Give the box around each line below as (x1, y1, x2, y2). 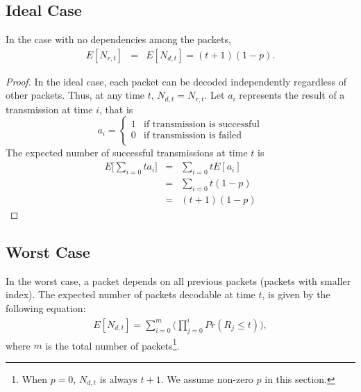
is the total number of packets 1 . (45, 336, 180, 352)
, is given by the (262, 287, 330, 302)
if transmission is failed (144, 130, 242, 140)
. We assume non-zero (160, 371, 253, 386)
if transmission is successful (144, 119, 260, 129)
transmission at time (6, 101, 93, 116)
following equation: (6, 300, 86, 315)
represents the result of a (239, 88, 345, 102)
